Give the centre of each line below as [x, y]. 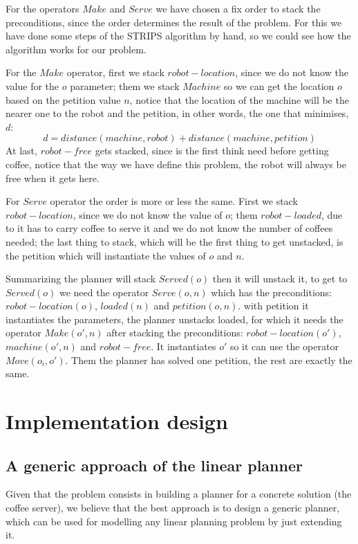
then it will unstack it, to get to [280, 279]
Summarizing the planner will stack [81, 279]
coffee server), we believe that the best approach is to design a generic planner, [173, 508]
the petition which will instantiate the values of [106, 255]
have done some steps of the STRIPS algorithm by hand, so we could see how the [178, 36]
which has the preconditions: [272, 292]
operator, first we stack [115, 72]
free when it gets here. [53, 178]
